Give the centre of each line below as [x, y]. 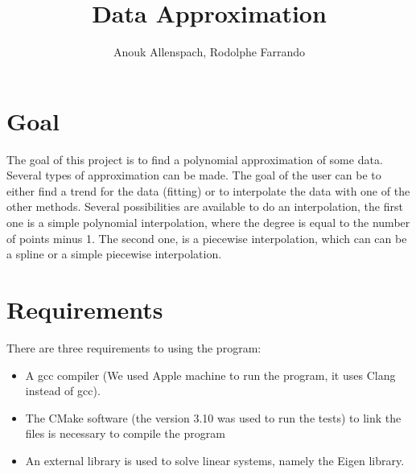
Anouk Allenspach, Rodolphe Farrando [209, 52]
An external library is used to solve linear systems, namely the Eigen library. [215, 460]
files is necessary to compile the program [125, 433]
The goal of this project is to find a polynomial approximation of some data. [195, 159]
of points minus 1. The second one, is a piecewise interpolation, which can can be [207, 238]
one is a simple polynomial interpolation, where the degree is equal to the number [208, 223]
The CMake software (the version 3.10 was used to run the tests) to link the [213, 417]
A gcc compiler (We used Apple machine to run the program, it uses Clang [210, 375]
